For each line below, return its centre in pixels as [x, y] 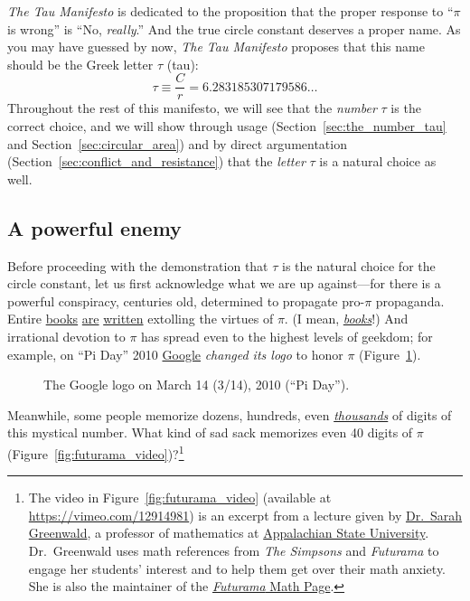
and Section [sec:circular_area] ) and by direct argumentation [177, 143]
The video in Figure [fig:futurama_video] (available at [180, 498]
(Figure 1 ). [390, 354]
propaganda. [410, 300]
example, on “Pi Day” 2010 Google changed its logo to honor [175, 354]
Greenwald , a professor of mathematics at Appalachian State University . [229, 533]
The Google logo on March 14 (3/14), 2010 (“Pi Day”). [197, 385]
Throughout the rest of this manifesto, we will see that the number [192, 108]
